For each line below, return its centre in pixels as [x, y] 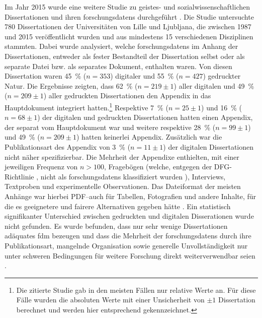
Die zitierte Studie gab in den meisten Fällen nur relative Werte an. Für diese [136, 290]
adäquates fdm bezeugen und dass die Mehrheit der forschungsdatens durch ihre [128, 236]
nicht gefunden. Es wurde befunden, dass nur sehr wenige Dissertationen [116, 226]
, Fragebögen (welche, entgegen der [158, 167]
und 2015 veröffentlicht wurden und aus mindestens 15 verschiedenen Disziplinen [129, 36]
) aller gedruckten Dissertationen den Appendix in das [127, 96]
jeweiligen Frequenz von [41, 167]
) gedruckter [222, 76]
